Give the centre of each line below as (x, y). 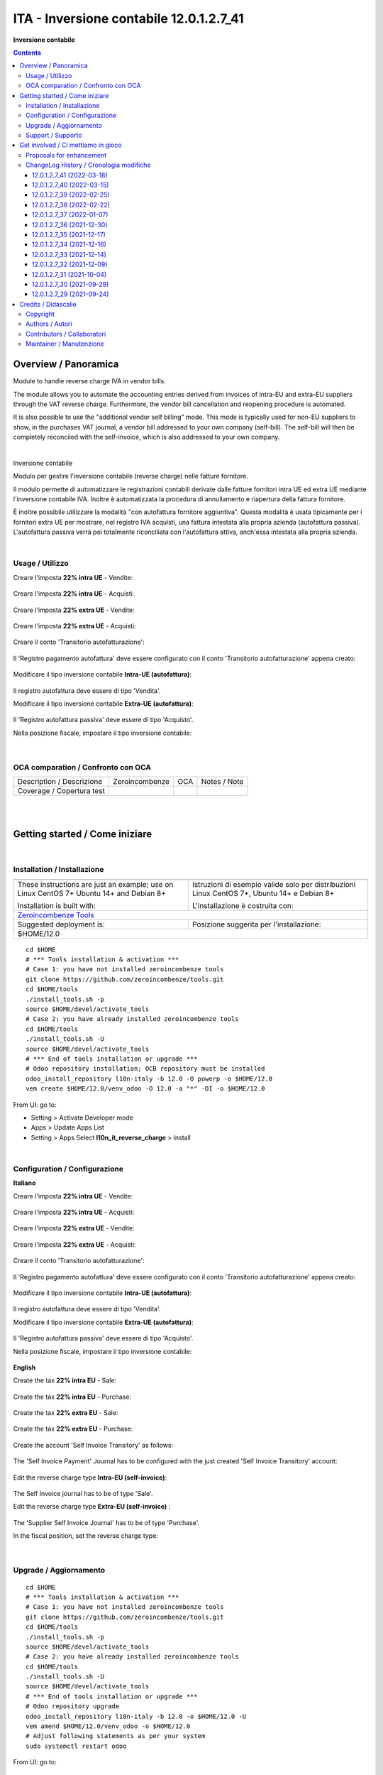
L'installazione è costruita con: (243, 905)
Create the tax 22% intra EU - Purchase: (72, 1397)
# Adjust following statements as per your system (116, 1736)
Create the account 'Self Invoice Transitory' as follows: (93, 1445)
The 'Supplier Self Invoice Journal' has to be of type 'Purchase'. (106, 1522)
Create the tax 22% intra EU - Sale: (65, 1380)
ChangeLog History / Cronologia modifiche (89, 165)
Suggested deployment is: (61, 924)
